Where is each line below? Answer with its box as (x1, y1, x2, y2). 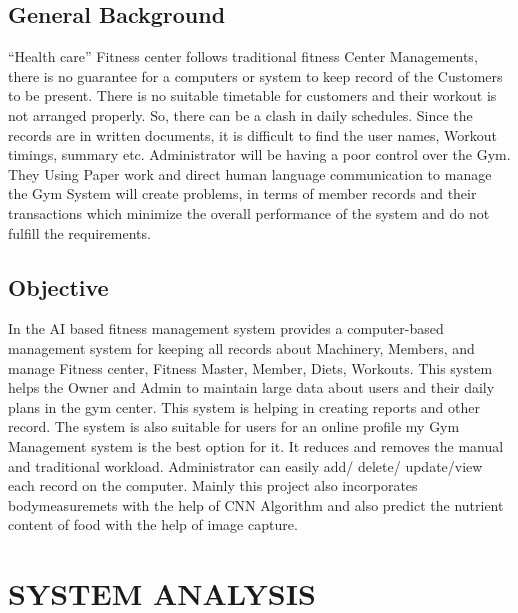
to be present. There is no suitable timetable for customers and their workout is (8, 85, 497, 106)
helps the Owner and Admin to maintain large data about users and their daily (8, 377, 495, 398)
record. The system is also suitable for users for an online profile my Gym (8, 416, 460, 437)
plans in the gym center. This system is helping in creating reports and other (8, 396, 480, 417)
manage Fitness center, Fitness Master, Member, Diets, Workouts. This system (8, 357, 493, 378)
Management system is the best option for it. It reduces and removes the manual (8, 435, 504, 456)
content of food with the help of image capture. (8, 514, 298, 535)
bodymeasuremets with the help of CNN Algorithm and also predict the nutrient (8, 494, 504, 515)
